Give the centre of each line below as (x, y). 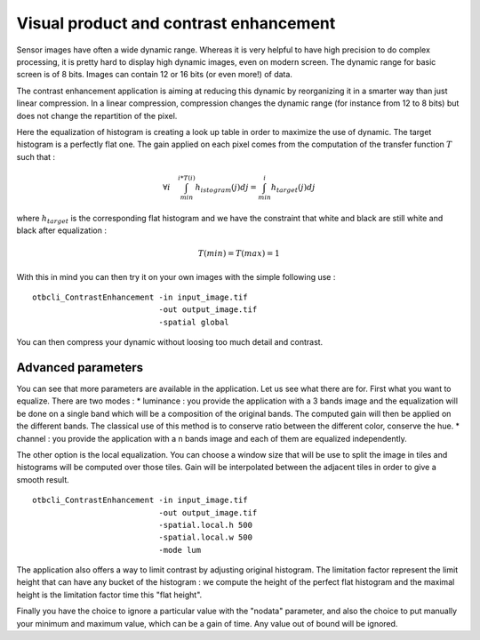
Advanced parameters (80, 368)
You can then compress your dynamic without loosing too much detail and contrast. (170, 342)
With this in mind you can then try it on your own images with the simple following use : (176, 276)
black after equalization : (61, 230)
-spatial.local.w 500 (206, 537)
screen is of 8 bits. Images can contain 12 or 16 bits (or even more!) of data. (155, 75)
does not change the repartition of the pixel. (97, 116)
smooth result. (43, 479)
